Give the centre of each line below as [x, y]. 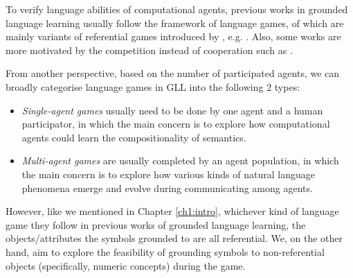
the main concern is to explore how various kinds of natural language [168, 174]
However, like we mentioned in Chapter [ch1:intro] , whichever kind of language [172, 211]
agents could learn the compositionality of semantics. [134, 137]
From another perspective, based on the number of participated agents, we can [173, 73]
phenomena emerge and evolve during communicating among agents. [167, 188]
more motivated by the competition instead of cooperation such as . [149, 50]
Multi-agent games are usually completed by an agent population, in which [180, 160]
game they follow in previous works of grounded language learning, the [156, 224]
